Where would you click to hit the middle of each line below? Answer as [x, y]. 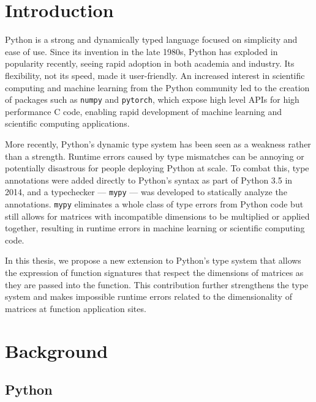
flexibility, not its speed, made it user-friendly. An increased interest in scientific [155, 75]
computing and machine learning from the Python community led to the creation [157, 87]
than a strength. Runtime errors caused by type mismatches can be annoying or [155, 156]
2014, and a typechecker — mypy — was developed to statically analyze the [146, 192]
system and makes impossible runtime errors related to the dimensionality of [149, 296]
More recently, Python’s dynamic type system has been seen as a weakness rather [158, 143]
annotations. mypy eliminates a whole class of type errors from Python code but [154, 203]
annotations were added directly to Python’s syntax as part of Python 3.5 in [149, 180]
